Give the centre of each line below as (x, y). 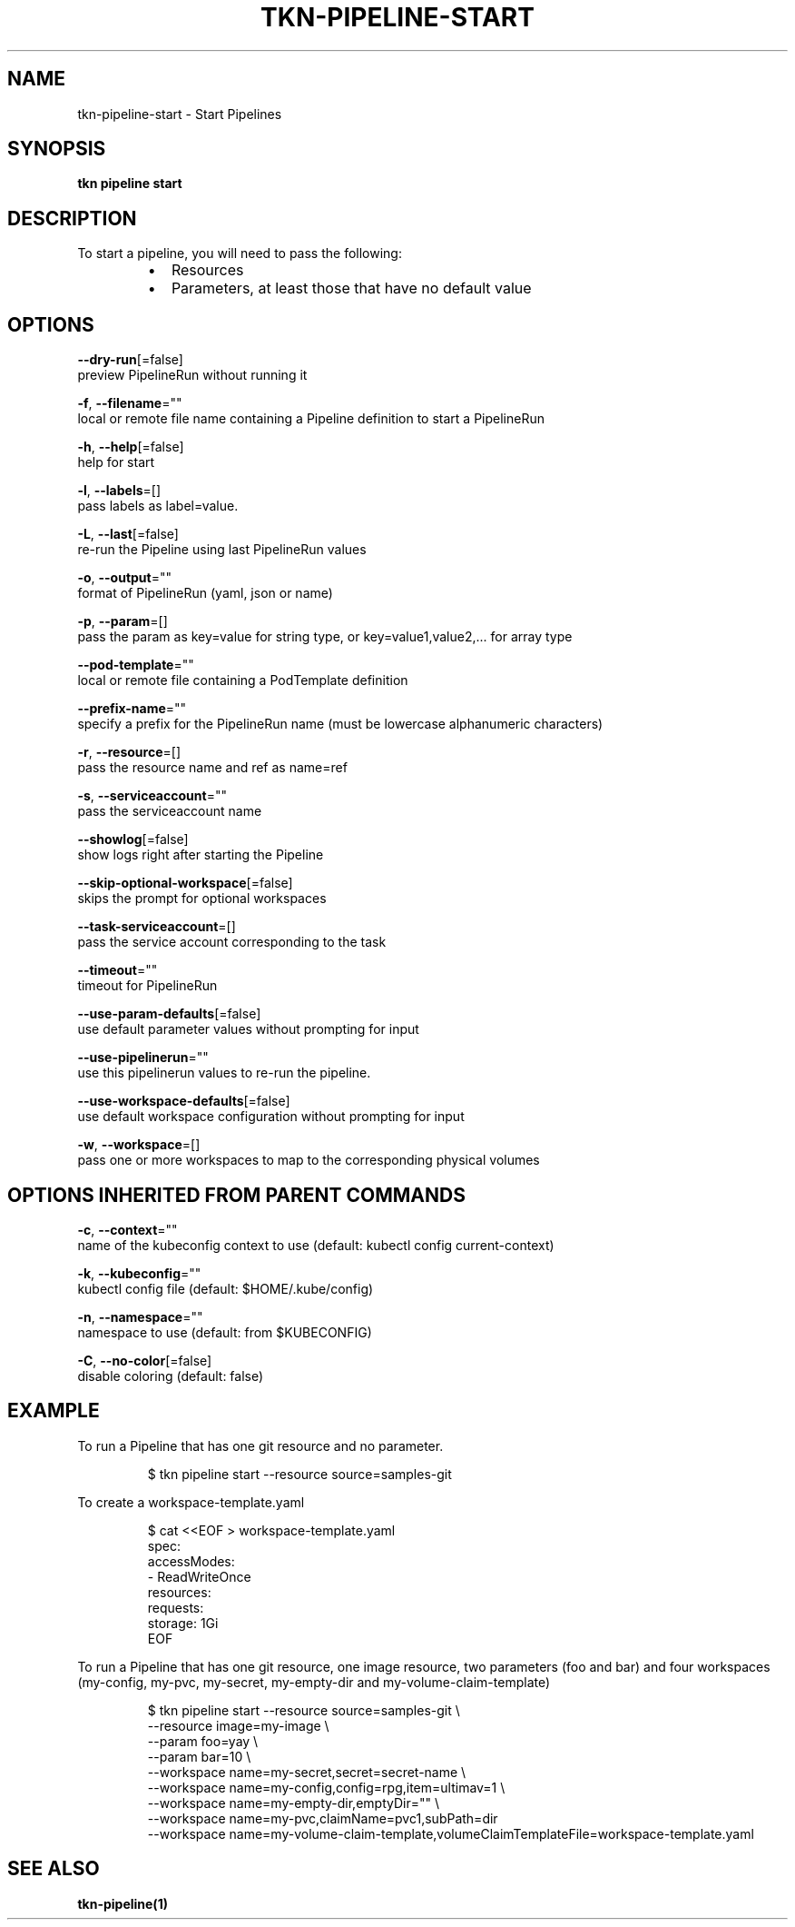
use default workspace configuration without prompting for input (271, 1117)
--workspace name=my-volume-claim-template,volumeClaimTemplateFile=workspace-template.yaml (451, 1833)
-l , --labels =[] (119, 491)
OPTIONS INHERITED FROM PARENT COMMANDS (236, 1195)
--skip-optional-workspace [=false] (185, 883)
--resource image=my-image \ (238, 1725)
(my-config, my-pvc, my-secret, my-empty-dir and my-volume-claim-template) (314, 1682)
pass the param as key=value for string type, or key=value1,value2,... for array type (325, 637)
